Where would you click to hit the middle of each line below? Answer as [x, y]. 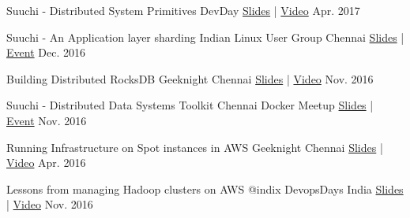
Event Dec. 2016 [46, 52]
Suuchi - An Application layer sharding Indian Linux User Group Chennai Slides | [205, 37]
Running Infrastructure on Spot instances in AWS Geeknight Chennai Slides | [195, 147]
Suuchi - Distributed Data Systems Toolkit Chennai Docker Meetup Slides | [190, 105]
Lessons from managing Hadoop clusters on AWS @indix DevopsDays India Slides [205, 188]
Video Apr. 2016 [46, 163]
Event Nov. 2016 [47, 120]
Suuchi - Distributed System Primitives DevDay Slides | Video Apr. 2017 [183, 10]
